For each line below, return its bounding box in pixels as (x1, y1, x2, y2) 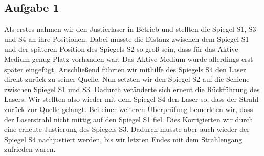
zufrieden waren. (4, 144, 56, 154)
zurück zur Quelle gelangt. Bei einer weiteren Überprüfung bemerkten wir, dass (4, 103, 253, 114)
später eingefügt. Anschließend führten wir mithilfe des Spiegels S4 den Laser (4, 63, 246, 74)
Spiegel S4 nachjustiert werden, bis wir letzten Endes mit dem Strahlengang (4, 133, 243, 144)
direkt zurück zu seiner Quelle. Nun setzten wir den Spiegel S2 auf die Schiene (4, 74, 250, 84)
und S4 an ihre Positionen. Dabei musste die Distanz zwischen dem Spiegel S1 (4, 33, 249, 44)
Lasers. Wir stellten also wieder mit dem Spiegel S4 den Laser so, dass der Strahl (4, 94, 259, 104)
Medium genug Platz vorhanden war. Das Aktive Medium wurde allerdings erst (4, 53, 253, 64)
